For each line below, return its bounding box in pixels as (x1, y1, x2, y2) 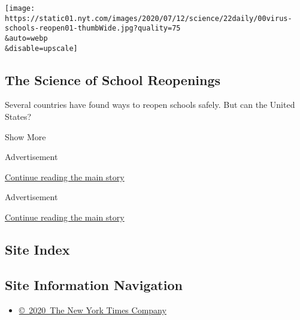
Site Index (5, 240, 70, 259)
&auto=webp (5, 34, 48, 43)
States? (5, 110, 32, 123)
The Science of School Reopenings (5, 70, 221, 89)
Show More (5, 130, 46, 143)
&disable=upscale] (5, 44, 78, 53)
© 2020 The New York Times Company (19, 303, 166, 316)
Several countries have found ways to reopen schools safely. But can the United (5, 98, 295, 111)
